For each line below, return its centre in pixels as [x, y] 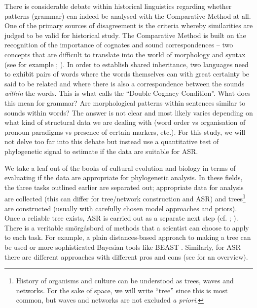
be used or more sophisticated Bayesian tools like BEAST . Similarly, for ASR [123, 247]
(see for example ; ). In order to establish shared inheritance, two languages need [127, 64]
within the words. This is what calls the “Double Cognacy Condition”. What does [128, 93]
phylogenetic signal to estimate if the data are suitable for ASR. [101, 151]
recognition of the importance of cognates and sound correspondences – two [119, 45]
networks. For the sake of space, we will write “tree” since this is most [122, 290]
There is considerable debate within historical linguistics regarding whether [118, 6]
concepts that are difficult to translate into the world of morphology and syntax [125, 54]
